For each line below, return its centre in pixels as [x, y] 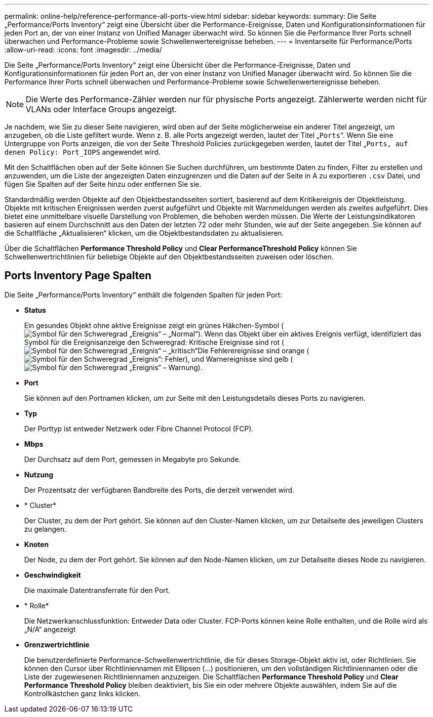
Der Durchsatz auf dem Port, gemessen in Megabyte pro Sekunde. [133, 459]
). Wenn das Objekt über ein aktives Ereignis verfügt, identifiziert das [310, 334]
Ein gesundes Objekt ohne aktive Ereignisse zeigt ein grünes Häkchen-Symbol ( [154, 325]
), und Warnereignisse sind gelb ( [239, 359]
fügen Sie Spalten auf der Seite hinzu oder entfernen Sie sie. [103, 184]
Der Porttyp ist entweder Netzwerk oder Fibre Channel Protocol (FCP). [139, 428]
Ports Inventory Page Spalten [78, 276]
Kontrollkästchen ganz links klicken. [82, 693]
